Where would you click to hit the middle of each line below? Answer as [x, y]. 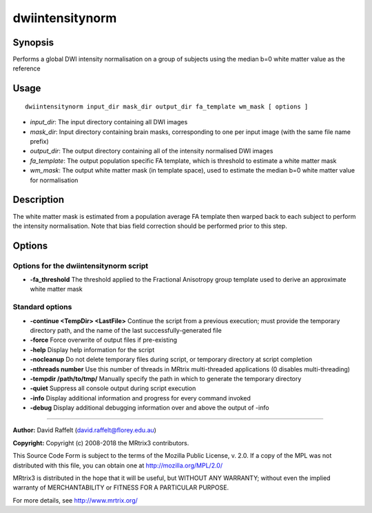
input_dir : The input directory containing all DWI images [109, 122]
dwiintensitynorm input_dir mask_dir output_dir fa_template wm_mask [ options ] [167, 106]
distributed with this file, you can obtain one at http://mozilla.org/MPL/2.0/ [118, 465]
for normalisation [54, 180]
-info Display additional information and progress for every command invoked [140, 398]
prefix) [40, 142]
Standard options [42, 307]
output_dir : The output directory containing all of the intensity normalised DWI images [152, 151]
